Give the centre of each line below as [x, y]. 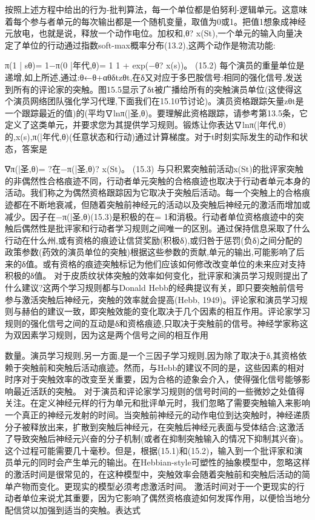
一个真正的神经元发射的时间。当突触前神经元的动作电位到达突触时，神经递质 [157, 415]
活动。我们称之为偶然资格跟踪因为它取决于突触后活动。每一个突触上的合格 [153, 192]
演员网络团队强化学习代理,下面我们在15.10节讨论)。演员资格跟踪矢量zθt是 [158, 101]
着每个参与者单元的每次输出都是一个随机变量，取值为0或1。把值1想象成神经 [155, 21]
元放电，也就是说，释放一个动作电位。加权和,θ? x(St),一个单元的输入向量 [150, 33]
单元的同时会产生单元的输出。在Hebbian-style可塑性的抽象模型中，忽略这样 [161, 462]
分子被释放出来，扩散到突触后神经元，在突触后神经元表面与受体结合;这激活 [154, 426]
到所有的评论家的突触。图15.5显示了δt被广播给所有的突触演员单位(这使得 [149, 89]
